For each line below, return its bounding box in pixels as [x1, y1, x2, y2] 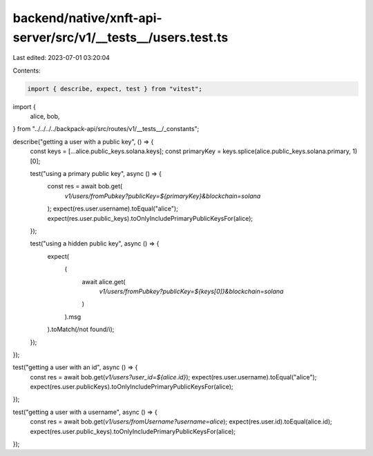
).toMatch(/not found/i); [47, 325, 115, 334]
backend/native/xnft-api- [12, 10, 162, 26]
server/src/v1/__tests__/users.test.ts [12, 30, 229, 45]
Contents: [12, 66, 41, 75]
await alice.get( [82, 277, 126, 286]
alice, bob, [30, 112, 60, 121]
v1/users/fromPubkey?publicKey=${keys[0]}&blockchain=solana [99, 287, 284, 295]
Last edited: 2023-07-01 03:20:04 [12, 54, 111, 62]
